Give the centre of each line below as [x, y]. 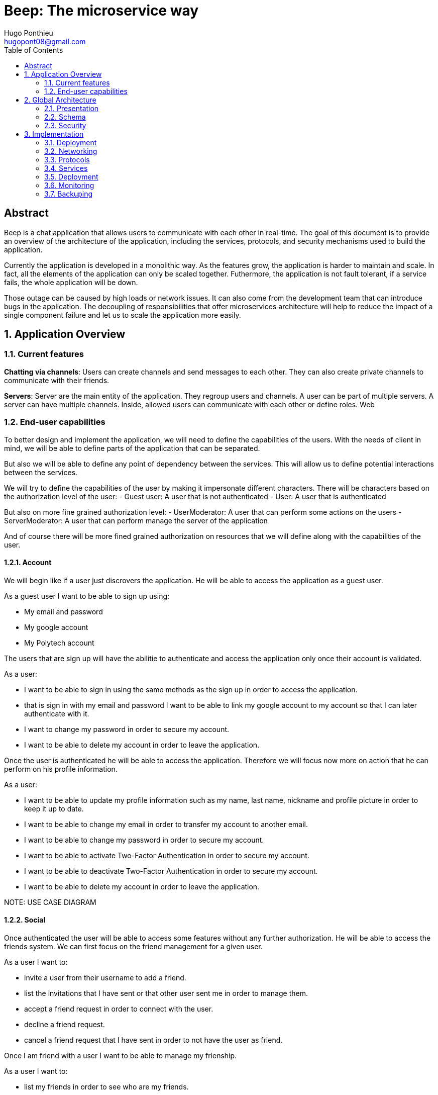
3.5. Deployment [71, 176]
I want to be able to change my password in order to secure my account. [144, 840]
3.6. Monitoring [69, 185]
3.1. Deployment [71, 142]
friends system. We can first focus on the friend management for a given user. [133, 946]
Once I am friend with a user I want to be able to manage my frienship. [121, 1056]
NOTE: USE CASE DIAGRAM [50, 902]
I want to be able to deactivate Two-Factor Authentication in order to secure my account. [171, 871]
